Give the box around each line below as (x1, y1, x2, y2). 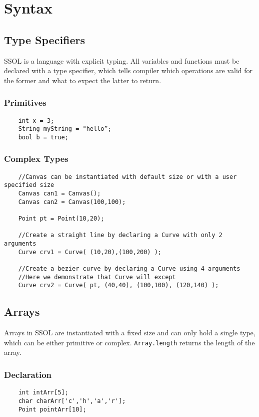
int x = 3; (18, 117, 54, 124)
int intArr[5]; (18, 389, 68, 396)
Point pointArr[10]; (18, 405, 86, 413)
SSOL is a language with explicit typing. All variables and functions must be (4, 55, 239, 66)
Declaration (4, 368, 52, 380)
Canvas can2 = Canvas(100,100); (18, 198, 126, 205)
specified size (4, 181, 54, 189)
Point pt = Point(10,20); (18, 215, 104, 223)
